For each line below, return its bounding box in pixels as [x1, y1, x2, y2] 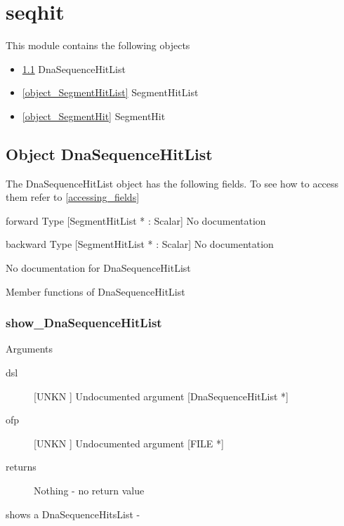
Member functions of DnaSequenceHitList [6, 284, 185, 298]
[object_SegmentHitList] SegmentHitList [22, 85, 199, 100]
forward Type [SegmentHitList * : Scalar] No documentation [6, 213, 266, 228]
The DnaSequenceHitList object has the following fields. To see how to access [6, 176, 339, 190]
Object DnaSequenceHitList [6, 143, 213, 164]
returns [6, 459, 37, 474]
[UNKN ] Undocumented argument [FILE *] [34, 435, 224, 450]
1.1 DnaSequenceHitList [22, 61, 126, 76]
